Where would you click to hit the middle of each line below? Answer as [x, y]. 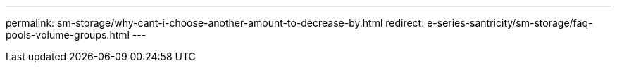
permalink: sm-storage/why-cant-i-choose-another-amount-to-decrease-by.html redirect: [215, 23]
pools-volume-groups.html [68, 35]
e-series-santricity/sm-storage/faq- [510, 23]
